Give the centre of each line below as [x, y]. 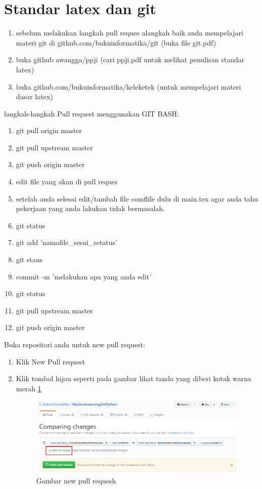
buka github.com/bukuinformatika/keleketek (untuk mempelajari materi [128, 86]
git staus [29, 259]
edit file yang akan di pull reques [67, 181]
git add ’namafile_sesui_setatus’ [67, 242]
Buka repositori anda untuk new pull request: [75, 344]
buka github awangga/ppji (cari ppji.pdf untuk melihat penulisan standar [130, 59]
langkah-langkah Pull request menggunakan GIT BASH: [92, 113]
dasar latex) [34, 96]
